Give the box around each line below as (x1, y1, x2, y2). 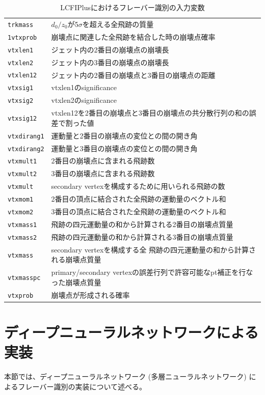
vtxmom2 (8, 209, 34, 216)
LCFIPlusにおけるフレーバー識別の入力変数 (60, 2, 205, 12)
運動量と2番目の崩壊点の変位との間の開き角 (51, 130, 198, 140)
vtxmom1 (8, 196, 34, 204)
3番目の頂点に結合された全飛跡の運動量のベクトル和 (51, 206, 226, 217)
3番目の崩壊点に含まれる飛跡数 (51, 168, 155, 179)
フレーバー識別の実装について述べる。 (18, 381, 147, 391)
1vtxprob (8, 34, 37, 41)
